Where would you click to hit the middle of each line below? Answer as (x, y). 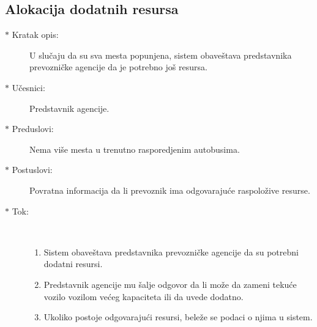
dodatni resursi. (73, 264)
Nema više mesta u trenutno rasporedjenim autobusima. (135, 149)
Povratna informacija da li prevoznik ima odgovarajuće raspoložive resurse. (170, 190)
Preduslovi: (33, 129)
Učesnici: (28, 87)
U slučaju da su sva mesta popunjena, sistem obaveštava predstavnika (161, 55)
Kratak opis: (35, 35)
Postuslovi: (32, 170)
